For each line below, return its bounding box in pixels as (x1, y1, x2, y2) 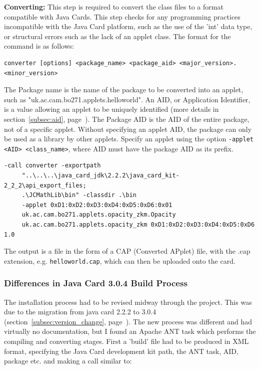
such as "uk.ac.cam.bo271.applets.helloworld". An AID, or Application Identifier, (4, 94, 250, 104)
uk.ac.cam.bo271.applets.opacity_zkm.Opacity (21, 211, 176, 219)
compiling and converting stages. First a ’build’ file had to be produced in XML (4, 336, 249, 346)
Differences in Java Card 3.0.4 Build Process (4, 277, 187, 289)
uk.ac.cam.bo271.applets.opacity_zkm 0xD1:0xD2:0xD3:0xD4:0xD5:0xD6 (21, 221, 255, 228)
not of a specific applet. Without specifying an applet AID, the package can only (4, 123, 252, 134)
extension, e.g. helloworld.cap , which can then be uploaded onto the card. (4, 255, 235, 266)
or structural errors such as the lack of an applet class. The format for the (4, 31, 231, 41)
